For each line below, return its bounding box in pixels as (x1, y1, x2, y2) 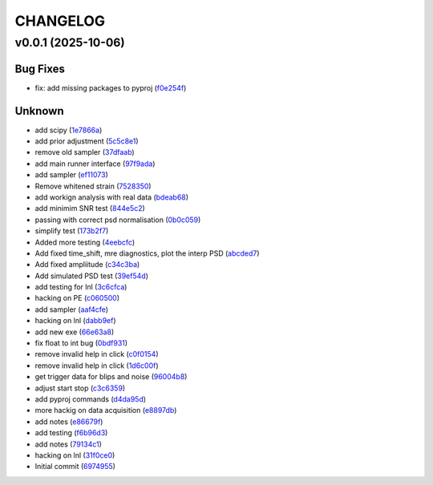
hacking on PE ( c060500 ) (34, 293, 120, 303)
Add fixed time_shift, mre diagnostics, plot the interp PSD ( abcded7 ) (34, 249, 260, 258)
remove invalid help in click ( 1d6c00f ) (34, 361, 160, 370)
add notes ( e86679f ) (34, 417, 103, 426)
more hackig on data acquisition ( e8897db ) (34, 406, 177, 415)
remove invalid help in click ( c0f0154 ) (34, 350, 159, 359)
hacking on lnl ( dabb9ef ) (34, 316, 116, 325)
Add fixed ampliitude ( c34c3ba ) (34, 260, 140, 269)
